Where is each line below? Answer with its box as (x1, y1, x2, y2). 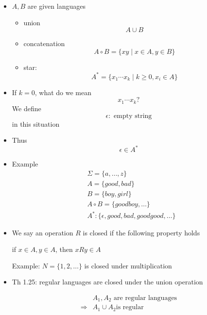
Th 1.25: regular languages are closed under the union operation (12, 277, 203, 287)
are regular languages (114, 294, 177, 301)
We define (12, 103, 41, 113)
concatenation (23, 38, 65, 49)
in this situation (12, 118, 60, 129)
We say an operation (12, 228, 73, 238)
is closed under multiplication (84, 260, 172, 270)
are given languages (27, 1, 86, 11)
